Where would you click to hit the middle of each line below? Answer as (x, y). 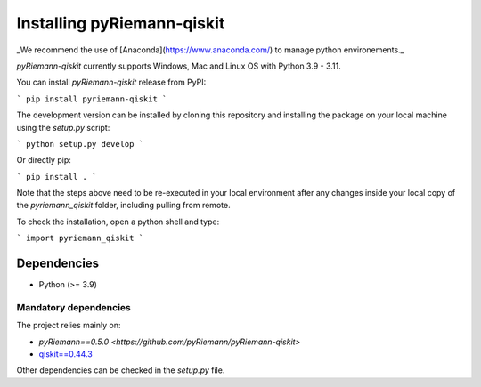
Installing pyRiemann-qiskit (121, 23)
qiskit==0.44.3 (65, 354)
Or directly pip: (44, 160)
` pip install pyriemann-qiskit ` (92, 99)
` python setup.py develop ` (80, 144)
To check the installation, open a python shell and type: (118, 222)
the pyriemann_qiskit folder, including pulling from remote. (123, 206)
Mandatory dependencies (73, 307)
